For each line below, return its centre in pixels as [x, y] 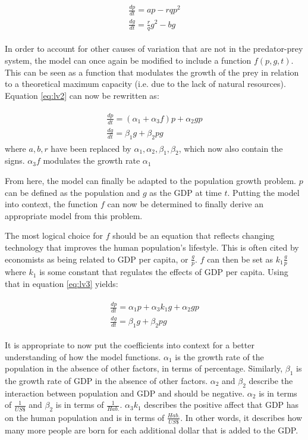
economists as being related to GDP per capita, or [97, 259]
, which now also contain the [231, 148]
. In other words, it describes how [241, 417]
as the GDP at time [186, 192]
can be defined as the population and [73, 192]
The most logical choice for [54, 235]
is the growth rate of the [219, 356]
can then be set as [240, 259]
